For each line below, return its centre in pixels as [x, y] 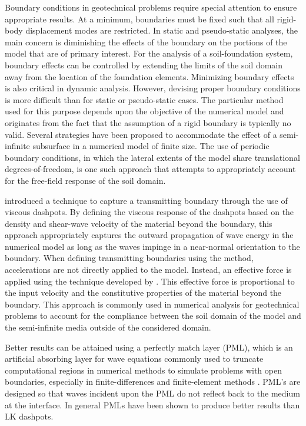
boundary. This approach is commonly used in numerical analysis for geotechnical [152, 304]
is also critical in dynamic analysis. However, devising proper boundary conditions [153, 88]
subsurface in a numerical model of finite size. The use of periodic [151, 146]
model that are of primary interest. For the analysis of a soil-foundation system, [149, 53]
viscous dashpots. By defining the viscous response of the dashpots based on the [149, 212]
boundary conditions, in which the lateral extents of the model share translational [152, 157]
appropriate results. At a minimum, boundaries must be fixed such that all [139, 19]
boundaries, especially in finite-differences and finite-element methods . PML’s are [153, 382]
